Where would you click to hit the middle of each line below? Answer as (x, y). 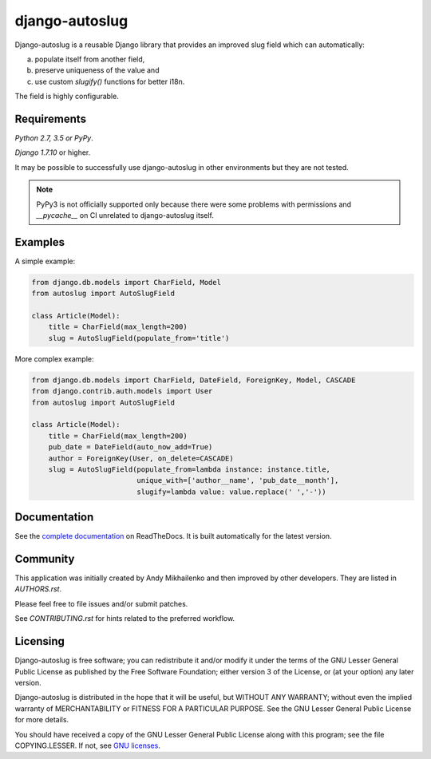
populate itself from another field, (90, 59)
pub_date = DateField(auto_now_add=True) (130, 447)
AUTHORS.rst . (38, 589)
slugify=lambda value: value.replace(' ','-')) (231, 492)
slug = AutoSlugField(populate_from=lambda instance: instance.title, (190, 469)
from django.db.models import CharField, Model (126, 282)
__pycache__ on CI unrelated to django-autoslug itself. (125, 215)
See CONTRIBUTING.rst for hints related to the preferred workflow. (125, 619)
